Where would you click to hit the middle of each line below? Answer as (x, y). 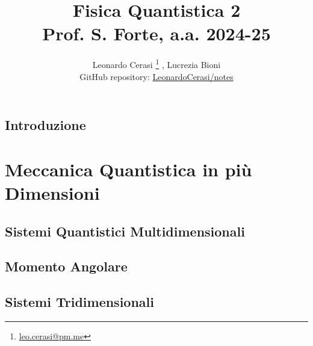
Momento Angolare (66, 266)
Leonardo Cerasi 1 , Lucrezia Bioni (156, 63)
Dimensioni (52, 192)
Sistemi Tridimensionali (79, 302)
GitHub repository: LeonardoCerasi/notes (156, 76)
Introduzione (45, 125)
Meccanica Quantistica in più (129, 169)
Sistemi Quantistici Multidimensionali (125, 231)
